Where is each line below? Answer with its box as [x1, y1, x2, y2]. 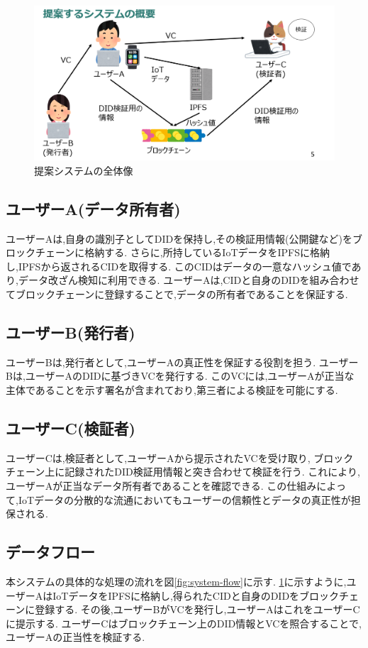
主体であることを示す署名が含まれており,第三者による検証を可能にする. [6, 382, 338, 397]
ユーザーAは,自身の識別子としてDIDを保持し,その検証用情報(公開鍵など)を [6, 231, 352, 246]
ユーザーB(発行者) [6, 321, 135, 343]
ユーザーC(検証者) [6, 417, 135, 439]
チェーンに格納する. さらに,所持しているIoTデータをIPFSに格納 [35, 245, 330, 260]
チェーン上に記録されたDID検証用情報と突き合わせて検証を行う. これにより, [6, 464, 360, 479]
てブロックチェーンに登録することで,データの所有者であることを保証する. [6, 286, 348, 301]
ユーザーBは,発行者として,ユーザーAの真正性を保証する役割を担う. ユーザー [6, 354, 359, 369]
